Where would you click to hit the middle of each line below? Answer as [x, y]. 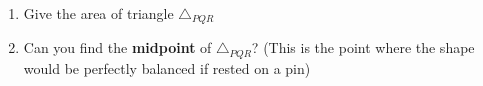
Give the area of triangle [98, 13]
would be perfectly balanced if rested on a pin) [167, 67]
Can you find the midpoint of [117, 47]
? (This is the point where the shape [363, 47]
